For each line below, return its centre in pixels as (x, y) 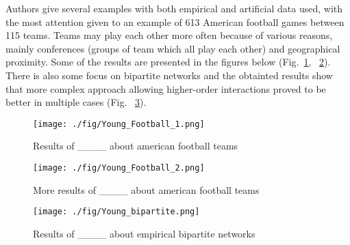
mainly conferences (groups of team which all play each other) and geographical (173, 48)
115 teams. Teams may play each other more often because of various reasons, (169, 35)
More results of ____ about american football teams (146, 189)
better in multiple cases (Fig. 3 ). (76, 102)
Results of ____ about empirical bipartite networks (144, 233)
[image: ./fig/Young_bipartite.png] (116, 212)
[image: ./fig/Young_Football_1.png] (119, 124)
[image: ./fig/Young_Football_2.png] (119, 168)
